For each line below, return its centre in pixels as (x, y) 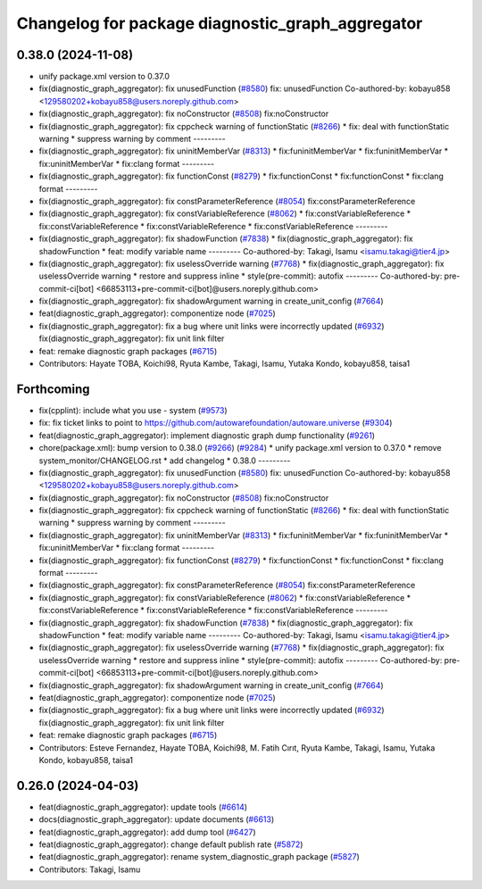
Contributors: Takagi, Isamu (90, 869)
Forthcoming (53, 389)
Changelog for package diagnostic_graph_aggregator (220, 23)
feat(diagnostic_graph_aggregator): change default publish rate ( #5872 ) (171, 844)
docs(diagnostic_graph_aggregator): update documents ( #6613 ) (157, 819)
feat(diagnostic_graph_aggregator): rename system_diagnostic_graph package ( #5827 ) (199, 857)
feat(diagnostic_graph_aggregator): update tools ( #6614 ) (143, 807)
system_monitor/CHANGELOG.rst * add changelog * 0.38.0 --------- (165, 461)
